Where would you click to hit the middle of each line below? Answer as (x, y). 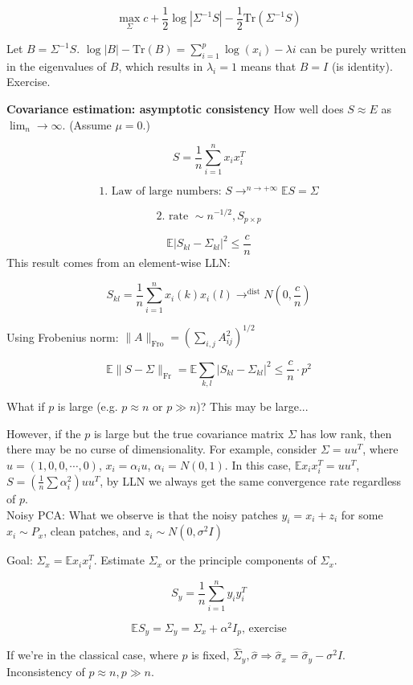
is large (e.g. (88, 406)
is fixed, (211, 655)
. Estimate (119, 560)
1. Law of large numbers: (160, 192)
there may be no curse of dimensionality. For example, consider (162, 449)
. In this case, (258, 464)
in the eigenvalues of (57, 66)
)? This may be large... (252, 406)
